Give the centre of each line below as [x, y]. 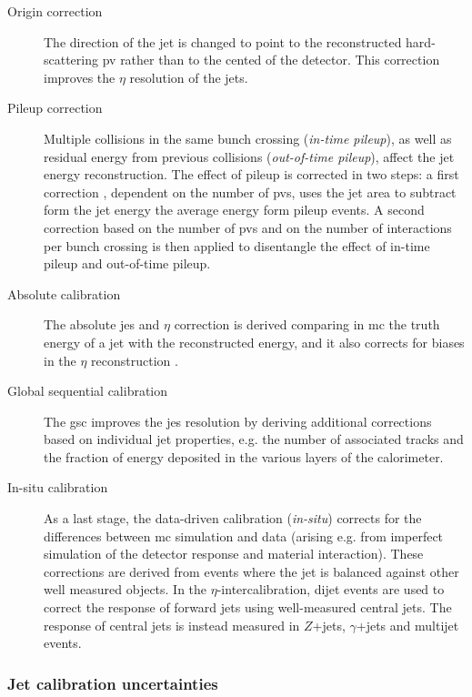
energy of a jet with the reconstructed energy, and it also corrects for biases [254, 342]
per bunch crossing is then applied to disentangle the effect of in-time [237, 245]
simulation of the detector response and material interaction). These [234, 554]
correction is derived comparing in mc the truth [307, 324]
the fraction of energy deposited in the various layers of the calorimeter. [244, 456]
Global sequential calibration [88, 391]
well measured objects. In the [126, 589]
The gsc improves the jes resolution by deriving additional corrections [238, 421]
